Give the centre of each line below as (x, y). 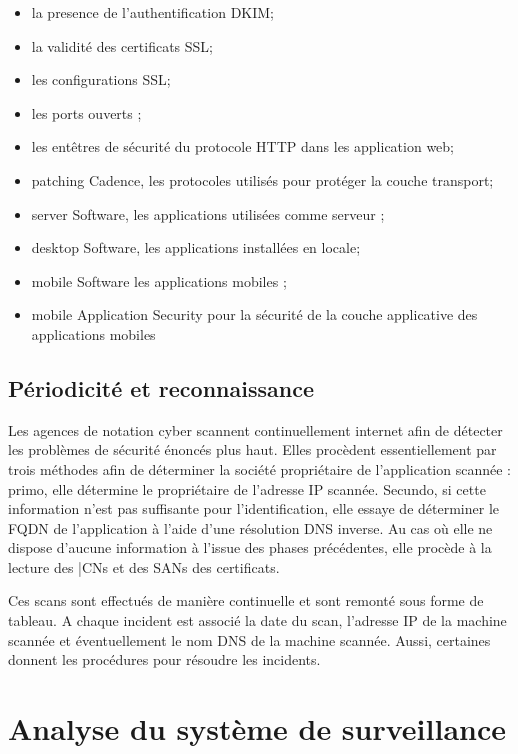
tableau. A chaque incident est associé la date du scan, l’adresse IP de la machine (257, 620)
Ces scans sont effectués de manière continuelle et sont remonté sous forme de (246, 600)
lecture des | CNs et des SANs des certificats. (144, 566)
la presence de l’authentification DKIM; (153, 12)
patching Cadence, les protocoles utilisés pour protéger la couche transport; (262, 179)
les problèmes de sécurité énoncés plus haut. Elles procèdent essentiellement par (252, 449)
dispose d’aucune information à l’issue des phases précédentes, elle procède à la (250, 547)
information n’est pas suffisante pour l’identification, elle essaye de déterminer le (253, 508)
